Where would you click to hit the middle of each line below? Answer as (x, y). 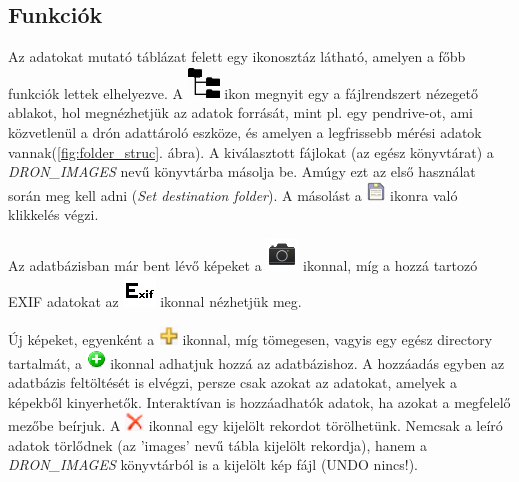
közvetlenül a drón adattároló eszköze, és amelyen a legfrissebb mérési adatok (245, 131)
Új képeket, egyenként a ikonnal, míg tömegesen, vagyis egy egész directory (250, 338)
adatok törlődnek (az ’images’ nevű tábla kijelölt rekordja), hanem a (218, 444)
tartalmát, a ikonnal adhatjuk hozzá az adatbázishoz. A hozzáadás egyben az (256, 362)
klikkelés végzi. (53, 214)
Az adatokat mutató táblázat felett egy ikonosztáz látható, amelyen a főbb (237, 56)
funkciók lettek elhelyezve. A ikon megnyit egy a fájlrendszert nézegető (243, 92)
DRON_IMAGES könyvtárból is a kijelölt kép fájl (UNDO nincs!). (213, 464)
